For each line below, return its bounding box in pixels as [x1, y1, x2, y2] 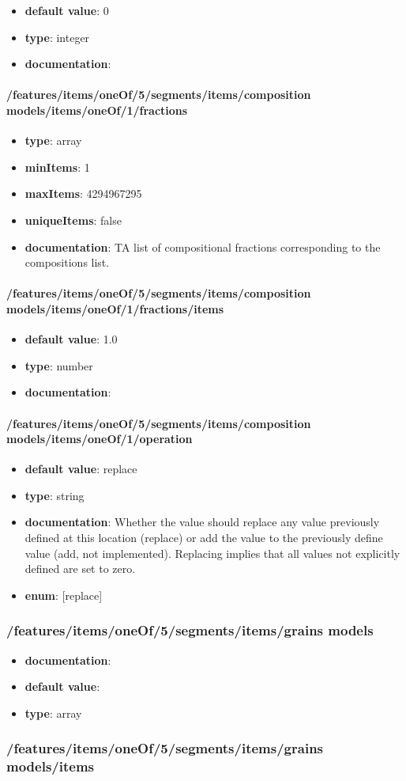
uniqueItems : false [24, 211, 122, 228]
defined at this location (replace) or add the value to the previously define [24, 529, 383, 546]
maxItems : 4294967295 [24, 185, 142, 202]
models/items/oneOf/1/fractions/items [6, 300, 224, 317]
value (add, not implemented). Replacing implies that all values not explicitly [24, 544, 400, 561]
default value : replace [24, 461, 137, 477]
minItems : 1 [24, 158, 90, 175]
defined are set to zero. [24, 560, 136, 577]
